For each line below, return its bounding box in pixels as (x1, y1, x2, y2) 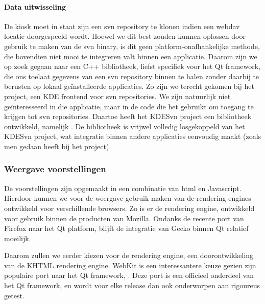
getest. (4, 290, 25, 300)
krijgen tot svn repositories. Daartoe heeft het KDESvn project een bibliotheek (4, 111, 252, 122)
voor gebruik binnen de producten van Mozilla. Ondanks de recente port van (4, 213, 244, 223)
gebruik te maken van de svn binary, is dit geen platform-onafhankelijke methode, (4, 40, 260, 51)
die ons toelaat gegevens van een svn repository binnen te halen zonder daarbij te (4, 71, 259, 81)
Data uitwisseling (4, 1, 66, 12)
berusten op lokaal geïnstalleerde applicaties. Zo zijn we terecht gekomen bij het (4, 81, 254, 91)
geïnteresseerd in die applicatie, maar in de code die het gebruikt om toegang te (4, 101, 254, 111)
